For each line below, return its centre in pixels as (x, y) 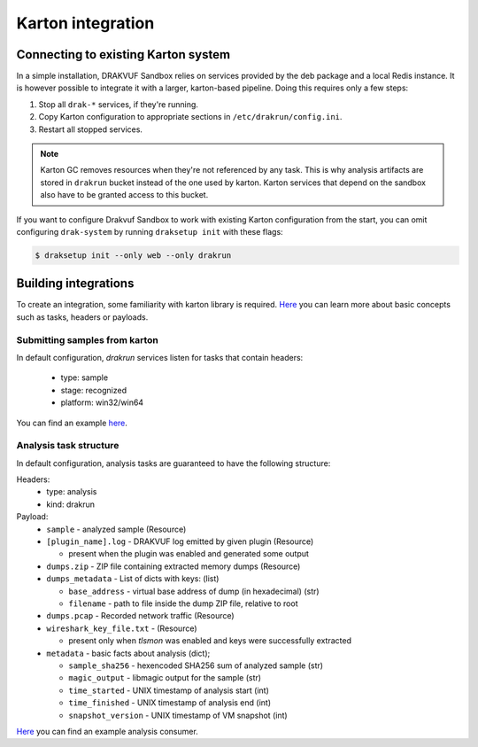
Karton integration (85, 23)
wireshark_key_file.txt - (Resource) (122, 628)
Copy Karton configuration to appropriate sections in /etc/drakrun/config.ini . (190, 117)
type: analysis (72, 492)
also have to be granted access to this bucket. (124, 195)
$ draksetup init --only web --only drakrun (133, 255)
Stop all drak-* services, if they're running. (119, 104)
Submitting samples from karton (87, 339)
